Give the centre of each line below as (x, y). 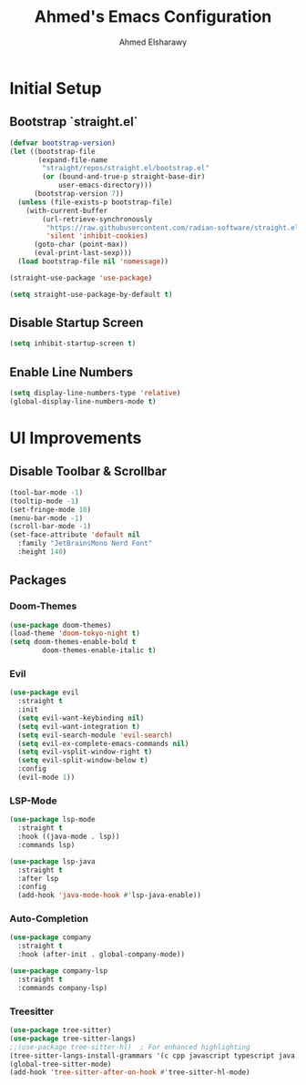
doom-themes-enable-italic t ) (99, 650)
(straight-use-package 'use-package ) (81, 278)
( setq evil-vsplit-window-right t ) (85, 752)
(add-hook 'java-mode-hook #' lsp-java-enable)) (110, 896)
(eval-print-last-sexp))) (82, 253)
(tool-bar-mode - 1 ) (46, 492)
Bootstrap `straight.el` (74, 122)
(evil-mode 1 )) (46, 778)
